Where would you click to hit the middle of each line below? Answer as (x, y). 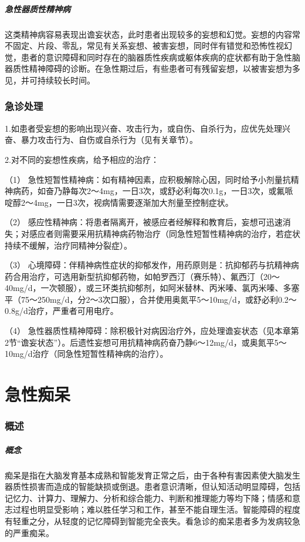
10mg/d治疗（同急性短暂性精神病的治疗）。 (87, 354)
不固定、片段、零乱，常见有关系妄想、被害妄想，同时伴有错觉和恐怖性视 (144, 46)
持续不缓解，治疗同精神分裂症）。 (68, 245)
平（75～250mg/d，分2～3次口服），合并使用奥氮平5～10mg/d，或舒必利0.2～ (151, 299)
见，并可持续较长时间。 (50, 80)
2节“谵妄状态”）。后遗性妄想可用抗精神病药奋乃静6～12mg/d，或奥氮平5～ (146, 342)
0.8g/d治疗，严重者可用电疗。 (62, 311)
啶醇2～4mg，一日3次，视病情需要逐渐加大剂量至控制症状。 (119, 202)
